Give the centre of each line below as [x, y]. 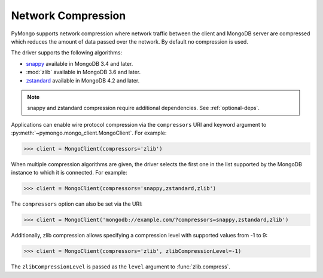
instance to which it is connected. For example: [69, 173]
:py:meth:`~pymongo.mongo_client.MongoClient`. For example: [89, 133]
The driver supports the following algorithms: [67, 53]
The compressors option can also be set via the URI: [77, 204]
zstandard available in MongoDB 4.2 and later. [83, 80]
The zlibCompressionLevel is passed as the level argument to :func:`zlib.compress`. [121, 267]
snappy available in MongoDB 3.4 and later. [80, 63]
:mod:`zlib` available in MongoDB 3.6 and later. [83, 72]
